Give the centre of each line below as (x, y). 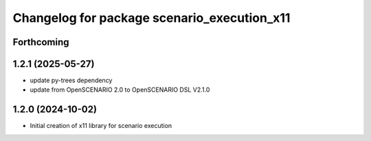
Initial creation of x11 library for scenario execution (101, 126)
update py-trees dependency (71, 80)
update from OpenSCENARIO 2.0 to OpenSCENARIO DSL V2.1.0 (120, 90)
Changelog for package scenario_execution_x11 (151, 18)
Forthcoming (41, 42)
